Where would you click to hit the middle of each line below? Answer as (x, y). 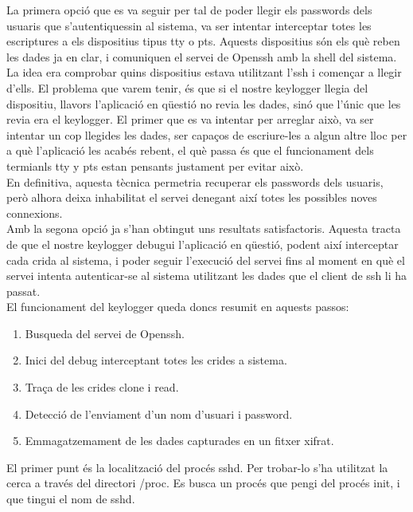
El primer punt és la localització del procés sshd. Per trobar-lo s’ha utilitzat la (197, 467)
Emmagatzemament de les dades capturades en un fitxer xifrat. (179, 441)
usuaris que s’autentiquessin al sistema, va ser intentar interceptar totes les (189, 25)
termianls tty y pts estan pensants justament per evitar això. (155, 165)
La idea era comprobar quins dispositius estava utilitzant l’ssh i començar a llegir (204, 72)
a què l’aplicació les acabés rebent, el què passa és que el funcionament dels (190, 150)
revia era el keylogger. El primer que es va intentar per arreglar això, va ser (190, 119)
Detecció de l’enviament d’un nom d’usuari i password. (159, 414)
